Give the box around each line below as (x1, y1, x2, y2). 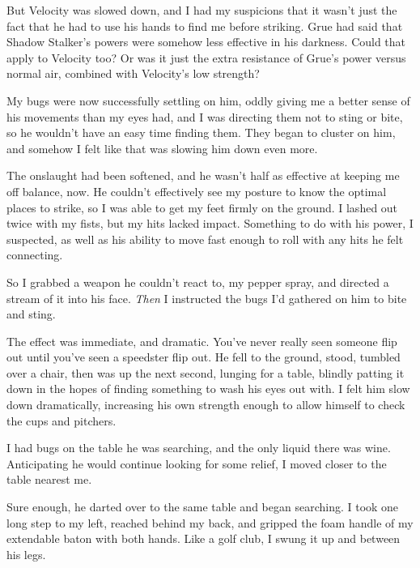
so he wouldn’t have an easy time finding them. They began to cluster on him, (6, 124, 396, 141)
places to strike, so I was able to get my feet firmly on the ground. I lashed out (6, 199, 398, 216)
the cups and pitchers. (6, 412, 117, 429)
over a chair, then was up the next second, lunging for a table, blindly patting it (6, 364, 405, 381)
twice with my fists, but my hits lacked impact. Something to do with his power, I (6, 215, 414, 232)
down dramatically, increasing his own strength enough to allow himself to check (6, 396, 405, 413)
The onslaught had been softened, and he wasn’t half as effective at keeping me (6, 167, 400, 184)
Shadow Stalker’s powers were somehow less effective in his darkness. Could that (6, 33, 406, 50)
